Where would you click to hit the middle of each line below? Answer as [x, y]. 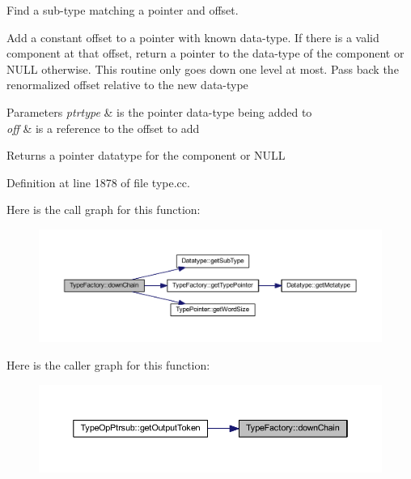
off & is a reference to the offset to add [103, 128]
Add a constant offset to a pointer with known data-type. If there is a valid [193, 37]
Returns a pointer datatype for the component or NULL [146, 155]
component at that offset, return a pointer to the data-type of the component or [205, 53]
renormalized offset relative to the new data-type [127, 85]
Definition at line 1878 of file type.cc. [98, 182]
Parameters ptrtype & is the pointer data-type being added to [159, 111]
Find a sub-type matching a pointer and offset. [123, 10]
